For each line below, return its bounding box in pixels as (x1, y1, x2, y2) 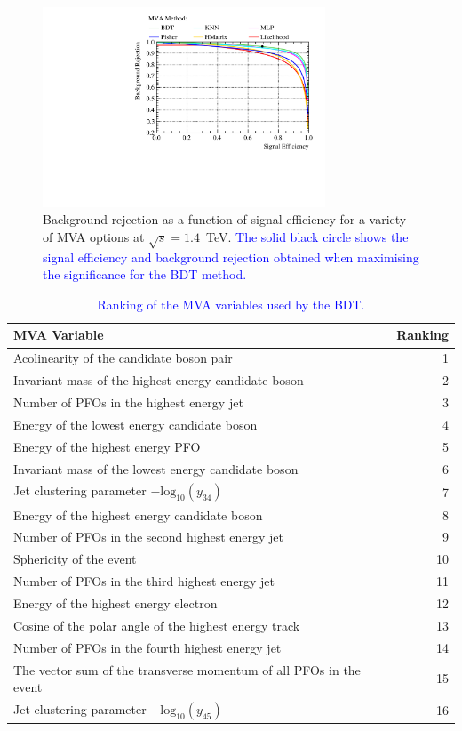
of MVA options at (43, 227, 145, 245)
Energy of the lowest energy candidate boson (13, 414, 258, 433)
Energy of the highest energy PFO (13, 437, 201, 455)
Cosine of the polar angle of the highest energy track (13, 615, 300, 634)
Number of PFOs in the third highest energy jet (13, 572, 275, 590)
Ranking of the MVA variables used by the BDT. (97, 294, 365, 313)
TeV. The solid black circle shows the (206, 227, 409, 245)
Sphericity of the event (13, 550, 137, 568)
